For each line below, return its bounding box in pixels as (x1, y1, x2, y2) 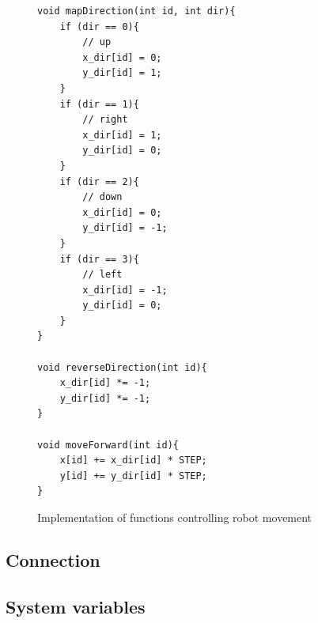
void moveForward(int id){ (37, 439, 179, 451)
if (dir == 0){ (59, 21, 139, 32)
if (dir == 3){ (59, 253, 139, 265)
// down (82, 191, 123, 203)
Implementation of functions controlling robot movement (37, 509, 312, 525)
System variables (6, 594, 146, 618)
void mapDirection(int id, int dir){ (37, 6, 236, 17)
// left (82, 269, 123, 281)
